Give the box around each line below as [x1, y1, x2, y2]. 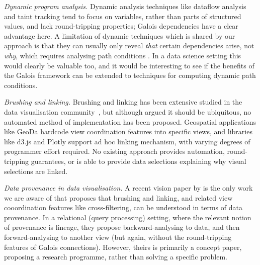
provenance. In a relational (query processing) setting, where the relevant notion [4, 212, 251, 222]
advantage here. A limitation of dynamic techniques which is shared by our [4, 30, 235, 41]
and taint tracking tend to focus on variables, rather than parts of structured [4, 11, 241, 21]
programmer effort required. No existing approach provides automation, [4, 146, 225, 156]
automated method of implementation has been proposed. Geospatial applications [4, 116, 256, 127]
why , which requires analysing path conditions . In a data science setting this [4, 50, 241, 60]
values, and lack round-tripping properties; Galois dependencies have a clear [4, 21, 238, 31]
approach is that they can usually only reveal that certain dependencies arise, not [4, 40, 254, 51]
